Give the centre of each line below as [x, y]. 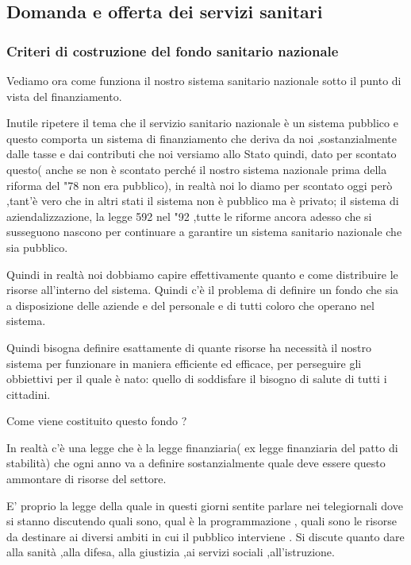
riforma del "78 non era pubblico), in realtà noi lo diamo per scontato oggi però [200, 185]
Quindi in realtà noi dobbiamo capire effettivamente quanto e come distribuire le [202, 274]
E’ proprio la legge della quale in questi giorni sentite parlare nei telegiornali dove [205, 505]
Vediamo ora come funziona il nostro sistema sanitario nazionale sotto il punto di [204, 80]
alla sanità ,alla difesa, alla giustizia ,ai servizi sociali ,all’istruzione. [171, 552]
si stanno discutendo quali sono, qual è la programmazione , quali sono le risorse [202, 521]
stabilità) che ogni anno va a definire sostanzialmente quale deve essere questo [196, 463]
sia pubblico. [37, 247]
